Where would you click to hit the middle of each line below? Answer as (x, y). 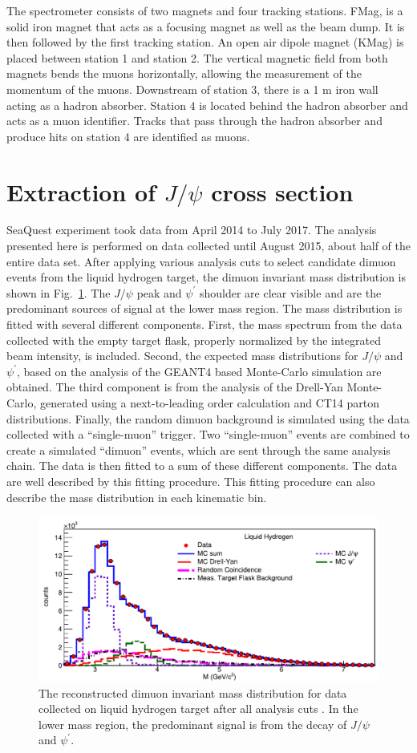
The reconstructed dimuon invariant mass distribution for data (193, 692)
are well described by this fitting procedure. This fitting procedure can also (191, 481)
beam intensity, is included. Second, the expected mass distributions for (182, 356)
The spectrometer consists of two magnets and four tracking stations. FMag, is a (205, 10)
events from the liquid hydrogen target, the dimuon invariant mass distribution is (206, 277)
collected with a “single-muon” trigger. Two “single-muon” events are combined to (208, 434)
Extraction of (81, 191)
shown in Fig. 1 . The (59, 292)
